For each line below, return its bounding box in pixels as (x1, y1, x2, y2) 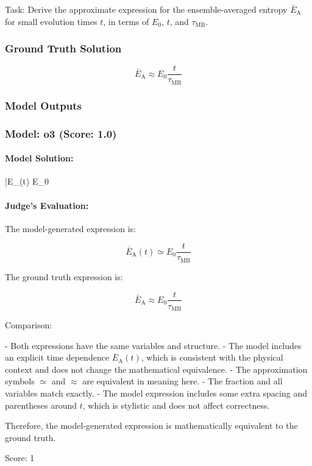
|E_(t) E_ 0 (5, 175, 49, 188)
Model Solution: (5, 152, 74, 164)
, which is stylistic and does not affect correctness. (82, 398, 270, 411)
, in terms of (103, 15, 149, 27)
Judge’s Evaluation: (5, 199, 89, 211)
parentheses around (5, 398, 77, 411)
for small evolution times (5, 15, 97, 27)
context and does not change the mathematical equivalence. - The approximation (5, 362, 308, 375)
